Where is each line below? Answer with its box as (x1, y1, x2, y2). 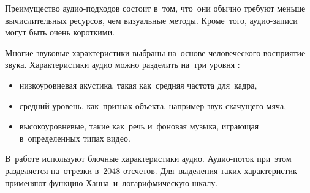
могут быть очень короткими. (5, 26, 115, 38)
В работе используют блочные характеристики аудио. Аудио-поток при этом (5, 152, 292, 165)
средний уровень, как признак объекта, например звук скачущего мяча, (19, 99, 287, 112)
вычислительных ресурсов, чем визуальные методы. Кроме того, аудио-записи (5, 13, 298, 26)
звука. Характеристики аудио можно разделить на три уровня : (5, 58, 240, 71)
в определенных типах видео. (19, 131, 130, 144)
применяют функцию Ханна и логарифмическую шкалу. (5, 176, 218, 189)
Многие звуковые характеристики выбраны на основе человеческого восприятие (5, 46, 306, 59)
